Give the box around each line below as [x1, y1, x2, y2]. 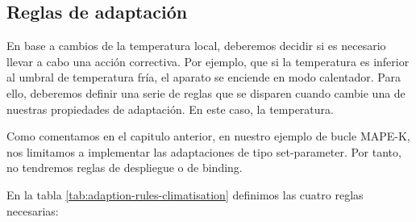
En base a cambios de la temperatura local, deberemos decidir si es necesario [6, 37, 386, 54]
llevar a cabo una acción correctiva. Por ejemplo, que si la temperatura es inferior [6, 52, 410, 69]
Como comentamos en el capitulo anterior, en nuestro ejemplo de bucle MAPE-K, [6, 128, 410, 145]
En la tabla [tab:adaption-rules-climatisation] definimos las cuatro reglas [6, 186, 364, 203]
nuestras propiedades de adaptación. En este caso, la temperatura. [6, 100, 334, 117]
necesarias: [6, 202, 59, 219]
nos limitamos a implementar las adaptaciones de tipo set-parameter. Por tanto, [6, 143, 401, 160]
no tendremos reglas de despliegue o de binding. [6, 159, 243, 176]
